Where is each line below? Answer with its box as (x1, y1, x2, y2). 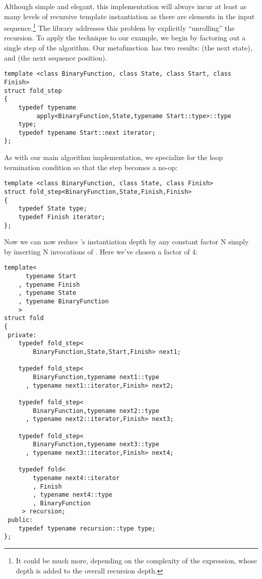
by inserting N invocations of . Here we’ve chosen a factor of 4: (4, 246, 198, 256)
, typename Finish (18, 281, 80, 288)
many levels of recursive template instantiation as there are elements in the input (4, 11, 255, 21)
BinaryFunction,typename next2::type (33, 407, 159, 414)
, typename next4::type (33, 491, 112, 499)
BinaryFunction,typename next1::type (33, 373, 159, 381)
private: (8, 331, 37, 339)
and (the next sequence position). (4, 52, 107, 63)
